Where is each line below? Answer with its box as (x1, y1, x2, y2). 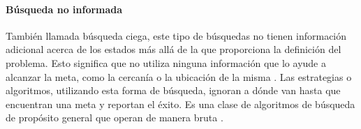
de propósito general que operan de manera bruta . (6, 110, 223, 125)
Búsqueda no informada (6, 1, 123, 16)
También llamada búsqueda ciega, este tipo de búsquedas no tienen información (6, 28, 347, 43)
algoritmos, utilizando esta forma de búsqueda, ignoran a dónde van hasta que (6, 83, 341, 98)
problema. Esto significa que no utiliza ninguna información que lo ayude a (6, 55, 326, 70)
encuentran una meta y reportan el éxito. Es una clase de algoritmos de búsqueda (6, 96, 355, 111)
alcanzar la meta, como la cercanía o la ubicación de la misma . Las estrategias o (6, 69, 352, 84)
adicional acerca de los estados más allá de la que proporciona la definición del (6, 42, 341, 56)
